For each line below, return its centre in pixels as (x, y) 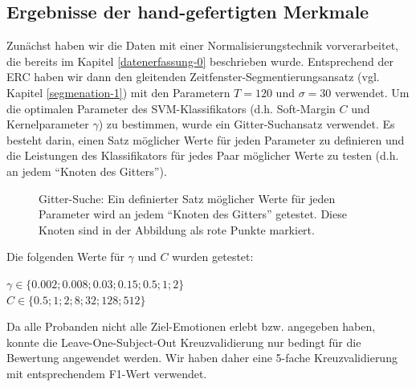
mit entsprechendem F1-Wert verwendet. (107, 373)
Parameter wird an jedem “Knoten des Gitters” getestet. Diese (193, 214)
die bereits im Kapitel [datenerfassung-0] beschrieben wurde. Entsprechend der (200, 61)
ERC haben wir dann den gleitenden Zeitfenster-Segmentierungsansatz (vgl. (193, 77)
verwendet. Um (372, 92)
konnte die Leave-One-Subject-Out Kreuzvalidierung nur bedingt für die (184, 342)
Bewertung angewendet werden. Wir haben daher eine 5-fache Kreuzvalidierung (202, 358)
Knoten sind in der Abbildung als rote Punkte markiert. (177, 229)
